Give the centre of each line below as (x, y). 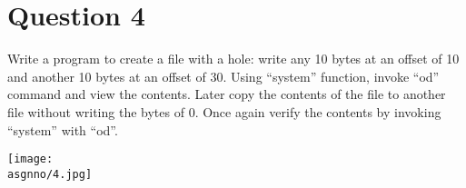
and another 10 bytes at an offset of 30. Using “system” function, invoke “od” (223, 76)
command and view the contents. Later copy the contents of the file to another (227, 94)
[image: (30, 159)
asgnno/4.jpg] (50, 174)
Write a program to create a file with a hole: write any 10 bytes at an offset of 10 (233, 59)
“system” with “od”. (63, 129)
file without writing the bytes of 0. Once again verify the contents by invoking (224, 111)
